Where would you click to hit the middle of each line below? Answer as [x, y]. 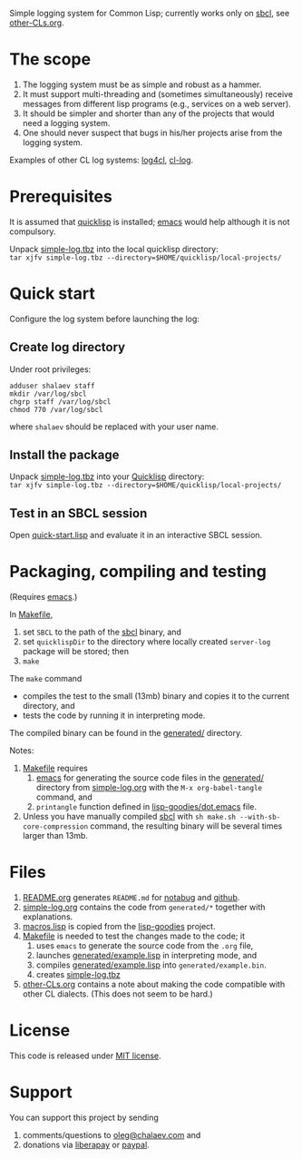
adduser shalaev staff [52, 386]
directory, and [49, 706]
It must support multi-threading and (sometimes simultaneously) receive [157, 93]
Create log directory [67, 347]
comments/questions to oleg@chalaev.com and [112, 1135]
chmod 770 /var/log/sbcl [56, 409]
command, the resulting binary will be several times [186, 826]
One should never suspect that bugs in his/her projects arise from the [152, 133]
